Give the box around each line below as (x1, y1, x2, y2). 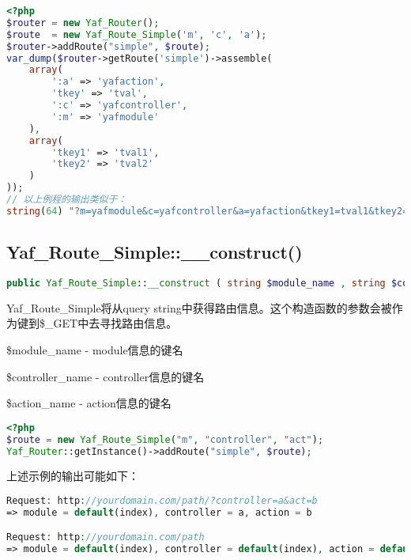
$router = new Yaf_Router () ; (6, 17, 160, 28)
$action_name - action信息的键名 (6, 395, 172, 411)
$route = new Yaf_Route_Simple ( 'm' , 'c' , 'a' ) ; (6, 28, 267, 40)
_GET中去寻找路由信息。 (44, 315, 178, 331)
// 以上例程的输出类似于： (6, 194, 127, 205)
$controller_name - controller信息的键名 (6, 368, 205, 384)
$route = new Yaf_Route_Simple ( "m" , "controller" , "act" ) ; (6, 433, 324, 445)
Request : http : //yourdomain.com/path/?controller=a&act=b (6, 495, 318, 507)
